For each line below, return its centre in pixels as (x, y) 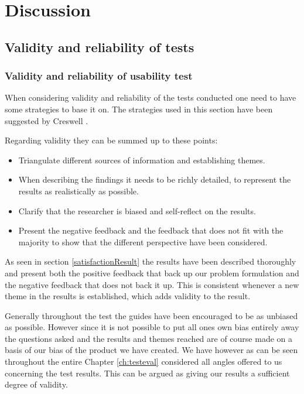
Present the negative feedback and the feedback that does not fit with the (151, 230)
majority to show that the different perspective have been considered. (143, 241)
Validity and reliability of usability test (99, 76)
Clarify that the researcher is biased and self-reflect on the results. (137, 210)
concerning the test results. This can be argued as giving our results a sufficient (147, 373)
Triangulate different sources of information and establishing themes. (142, 160)
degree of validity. (36, 384)
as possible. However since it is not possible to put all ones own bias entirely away (152, 327)
